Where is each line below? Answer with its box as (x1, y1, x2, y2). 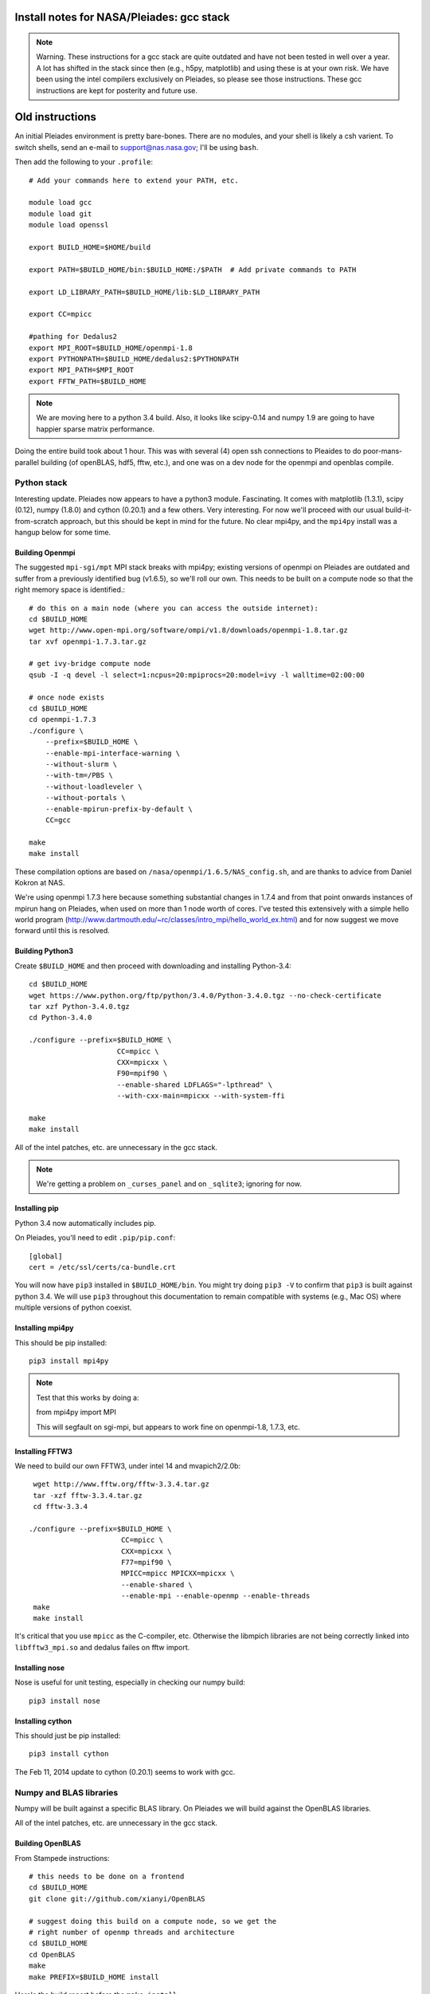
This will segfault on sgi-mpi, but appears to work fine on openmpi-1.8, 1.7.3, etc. (36, 1422, 300, 1432)
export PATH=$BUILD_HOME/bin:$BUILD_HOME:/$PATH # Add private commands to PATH (29, 265, 357, 274)
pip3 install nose (29, 1696, 101, 1705)
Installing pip (14, 1204, 59, 1213)
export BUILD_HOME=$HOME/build (29, 243, 151, 251)
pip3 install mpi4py (29, 1357, 109, 1365)
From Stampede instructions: (14, 1853, 110, 1862)
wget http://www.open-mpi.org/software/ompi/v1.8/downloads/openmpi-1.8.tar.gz (29, 626, 348, 635)
